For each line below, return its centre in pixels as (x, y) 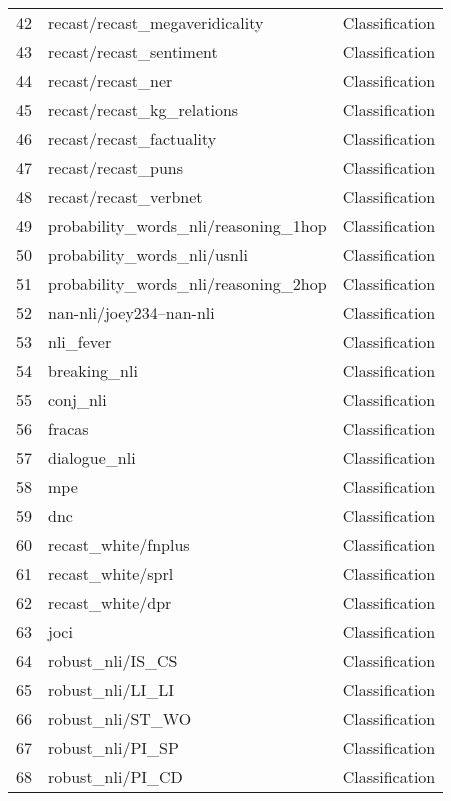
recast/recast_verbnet (125, 196)
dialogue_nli (92, 457)
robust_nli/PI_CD (115, 776)
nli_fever (80, 341)
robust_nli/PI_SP (113, 747)
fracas (68, 428)
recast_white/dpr (110, 602)
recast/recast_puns (116, 167)
